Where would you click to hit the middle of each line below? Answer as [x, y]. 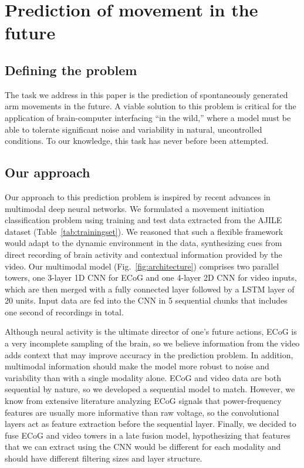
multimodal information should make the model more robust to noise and [137, 366]
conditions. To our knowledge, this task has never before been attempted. [137, 141]
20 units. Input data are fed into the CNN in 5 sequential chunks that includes [146, 300]
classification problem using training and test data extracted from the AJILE [143, 220]
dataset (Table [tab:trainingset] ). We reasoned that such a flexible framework [144, 231]
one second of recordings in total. [64, 312]
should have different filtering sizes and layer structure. [104, 458]
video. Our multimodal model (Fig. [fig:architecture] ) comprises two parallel [142, 266]
